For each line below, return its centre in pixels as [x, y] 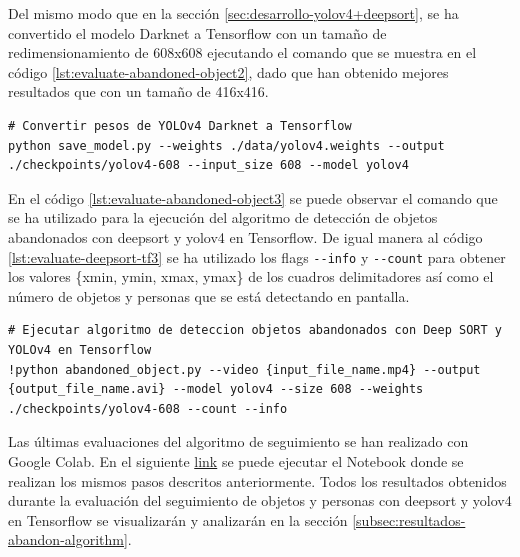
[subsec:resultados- [409, 519]
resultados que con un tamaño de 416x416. [138, 91]
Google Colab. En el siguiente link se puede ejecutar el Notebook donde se [236, 460]
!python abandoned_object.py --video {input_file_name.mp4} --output [244, 369]
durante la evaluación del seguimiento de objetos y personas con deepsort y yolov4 [260, 500]
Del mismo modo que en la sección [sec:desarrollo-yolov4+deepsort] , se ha [233, 13]
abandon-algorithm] [68, 539]
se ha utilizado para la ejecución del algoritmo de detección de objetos [223, 217]
